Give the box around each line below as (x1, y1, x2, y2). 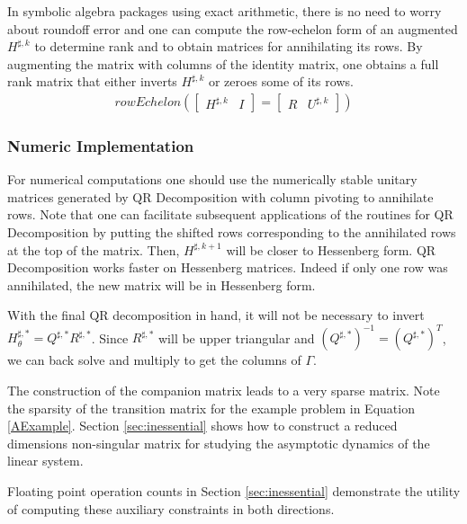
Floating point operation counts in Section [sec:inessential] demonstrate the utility (7, 482, 461, 501)
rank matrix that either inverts (7, 72, 177, 91)
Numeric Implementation (7, 134, 194, 156)
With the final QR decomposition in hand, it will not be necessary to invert (7, 306, 425, 324)
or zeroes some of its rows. (208, 72, 354, 91)
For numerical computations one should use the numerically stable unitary (7, 170, 418, 189)
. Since (91, 328, 129, 347)
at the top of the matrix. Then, (7, 240, 180, 259)
